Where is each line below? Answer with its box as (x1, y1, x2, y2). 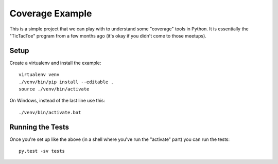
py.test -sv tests (19, 148, 65, 154)
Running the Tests (9, 122, 69, 131)
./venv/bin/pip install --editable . (19, 79, 114, 85)
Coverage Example (9, 8, 92, 19)
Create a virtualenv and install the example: (9, 60, 101, 66)
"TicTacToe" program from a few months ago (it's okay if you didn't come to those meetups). (9, 32, 207, 39)
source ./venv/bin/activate (19, 86, 90, 92)
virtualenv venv (19, 72, 60, 78)
